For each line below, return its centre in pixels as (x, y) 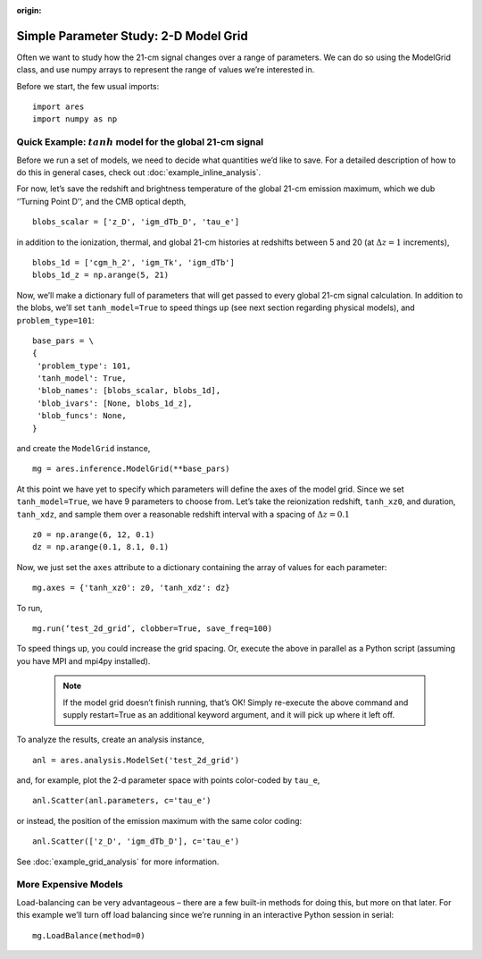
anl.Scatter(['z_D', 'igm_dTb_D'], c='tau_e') (136, 841)
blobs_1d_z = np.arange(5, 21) (101, 275)
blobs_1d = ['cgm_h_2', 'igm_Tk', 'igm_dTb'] (134, 262)
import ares (58, 107)
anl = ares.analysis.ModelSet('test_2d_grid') (136, 760)
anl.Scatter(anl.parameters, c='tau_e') (122, 801)
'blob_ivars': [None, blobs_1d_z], (115, 403)
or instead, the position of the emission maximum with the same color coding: (159, 820)
